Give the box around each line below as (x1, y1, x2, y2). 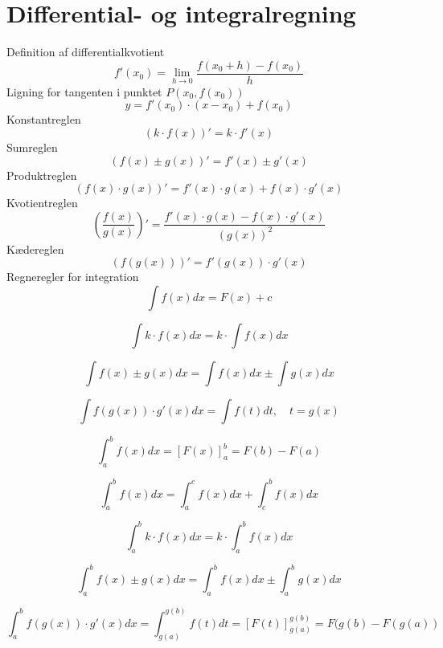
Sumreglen (6, 138, 58, 155)
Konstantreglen (6, 111, 81, 128)
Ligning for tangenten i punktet (6, 83, 162, 100)
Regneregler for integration (6, 268, 139, 285)
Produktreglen (6, 166, 77, 183)
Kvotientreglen (6, 194, 78, 211)
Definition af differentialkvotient (6, 43, 165, 60)
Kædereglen (6, 240, 64, 257)
